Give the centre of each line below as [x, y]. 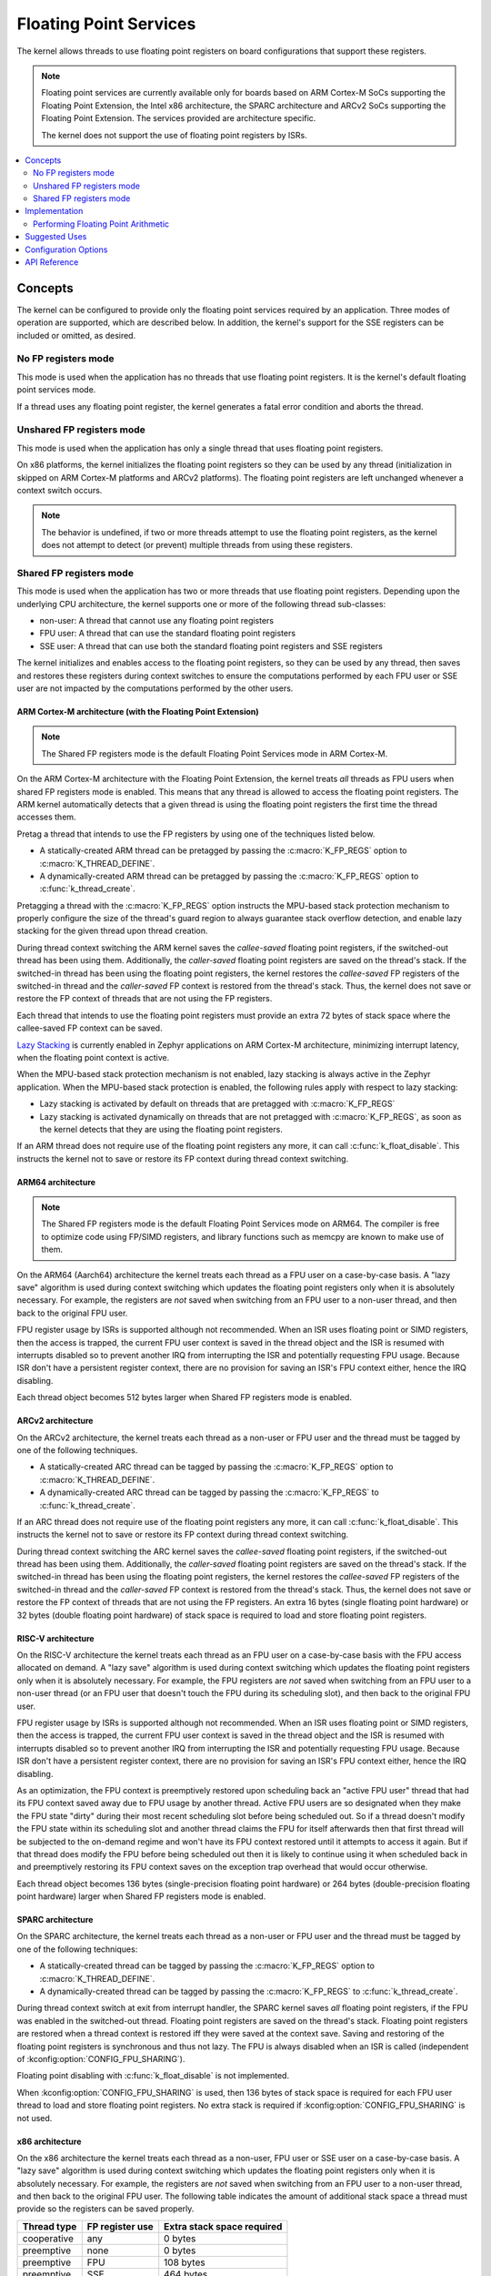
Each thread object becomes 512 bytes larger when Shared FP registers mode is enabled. [184, 1397]
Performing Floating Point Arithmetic [101, 224]
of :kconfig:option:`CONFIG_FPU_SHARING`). [101, 2058]
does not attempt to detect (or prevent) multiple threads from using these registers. [197, 545]
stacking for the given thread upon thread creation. [112, 931]
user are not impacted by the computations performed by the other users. [155, 688]
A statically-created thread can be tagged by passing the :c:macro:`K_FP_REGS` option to [207, 1966]
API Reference [52, 262]
